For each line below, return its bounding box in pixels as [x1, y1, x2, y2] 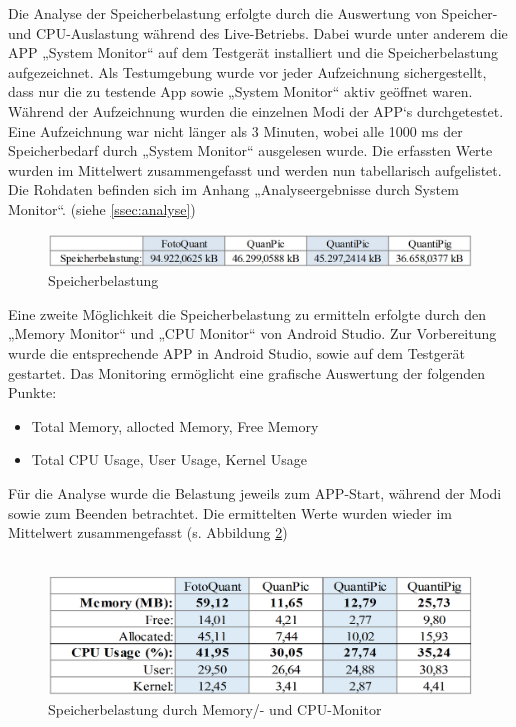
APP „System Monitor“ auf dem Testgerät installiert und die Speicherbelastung [8, 42, 499, 63]
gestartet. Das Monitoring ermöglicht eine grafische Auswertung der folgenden [8, 362, 486, 383]
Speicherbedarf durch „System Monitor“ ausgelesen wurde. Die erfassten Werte [8, 140, 493, 161]
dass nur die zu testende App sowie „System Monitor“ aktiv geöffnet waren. [8, 81, 473, 102]
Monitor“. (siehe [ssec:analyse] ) [8, 198, 196, 219]
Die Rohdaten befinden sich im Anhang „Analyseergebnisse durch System [8, 179, 459, 200]
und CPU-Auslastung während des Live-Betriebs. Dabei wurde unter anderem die [8, 22, 508, 43]
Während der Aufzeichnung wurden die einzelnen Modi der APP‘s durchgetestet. [8, 100, 504, 121]
